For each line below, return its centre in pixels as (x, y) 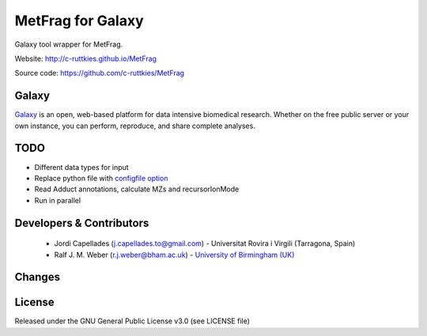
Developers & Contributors (82, 223)
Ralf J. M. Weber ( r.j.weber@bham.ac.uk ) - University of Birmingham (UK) (174, 255)
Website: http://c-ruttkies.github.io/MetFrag (86, 59)
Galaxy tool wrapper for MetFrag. (69, 44)
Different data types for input (82, 167)
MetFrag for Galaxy (79, 21)
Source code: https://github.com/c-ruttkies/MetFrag (100, 73)
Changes (38, 277)
